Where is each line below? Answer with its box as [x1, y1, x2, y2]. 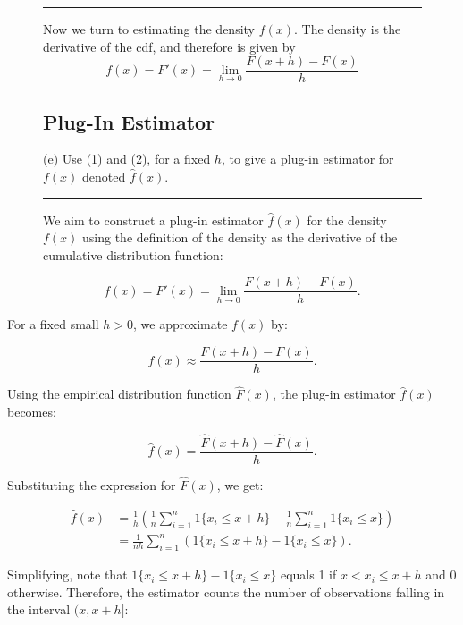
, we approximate [133, 315, 228, 334]
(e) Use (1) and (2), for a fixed [43, 149, 211, 168]
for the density [307, 210, 387, 229]
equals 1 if [280, 565, 337, 584]
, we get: [216, 476, 264, 494]
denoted [82, 167, 126, 186]
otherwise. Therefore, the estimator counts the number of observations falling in [7, 582, 445, 601]
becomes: [7, 401, 56, 420]
